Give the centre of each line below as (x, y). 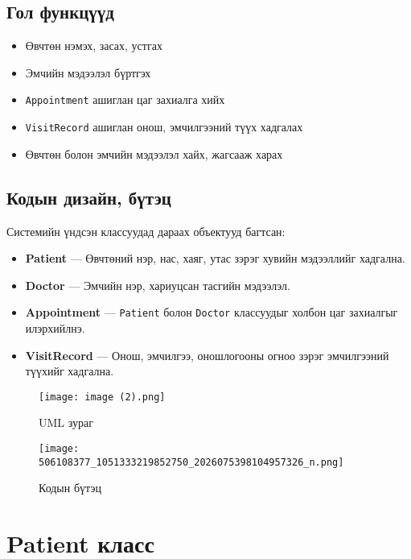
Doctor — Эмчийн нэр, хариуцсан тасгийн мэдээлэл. (158, 285)
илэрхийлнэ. (55, 327)
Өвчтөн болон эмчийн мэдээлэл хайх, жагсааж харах (154, 153)
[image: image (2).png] (102, 397)
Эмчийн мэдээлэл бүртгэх (88, 72)
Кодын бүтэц (70, 488)
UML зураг (66, 422)
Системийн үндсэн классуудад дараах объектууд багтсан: (146, 231)
